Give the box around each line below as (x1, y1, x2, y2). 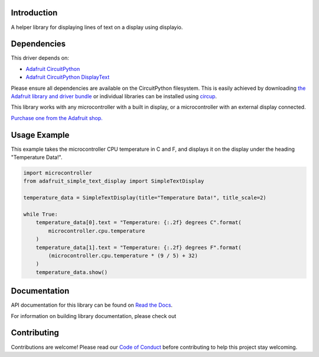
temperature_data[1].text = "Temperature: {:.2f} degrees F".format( (35, 244, 242, 251)
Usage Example (11, 130, 70, 140)
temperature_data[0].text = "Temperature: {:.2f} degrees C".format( (35, 219, 242, 226)
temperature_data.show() (35, 269, 108, 275)
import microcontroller (23, 170, 93, 177)
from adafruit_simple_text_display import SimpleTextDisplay (23, 178, 204, 184)
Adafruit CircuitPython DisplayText (25, 74, 110, 81)
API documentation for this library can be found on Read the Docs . (11, 301, 173, 309)
